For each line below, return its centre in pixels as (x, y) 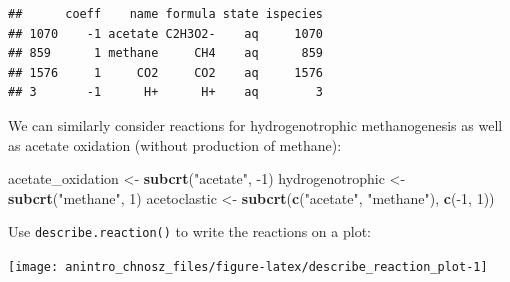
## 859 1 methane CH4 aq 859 (165, 53)
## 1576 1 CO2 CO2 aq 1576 (165, 72)
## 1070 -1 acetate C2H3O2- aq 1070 (165, 33)
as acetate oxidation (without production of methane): (175, 144)
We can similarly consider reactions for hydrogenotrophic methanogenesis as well (255, 124)
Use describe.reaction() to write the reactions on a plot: (189, 231)
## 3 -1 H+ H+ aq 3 (165, 92)
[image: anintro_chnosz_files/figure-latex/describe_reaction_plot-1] (248, 267)
